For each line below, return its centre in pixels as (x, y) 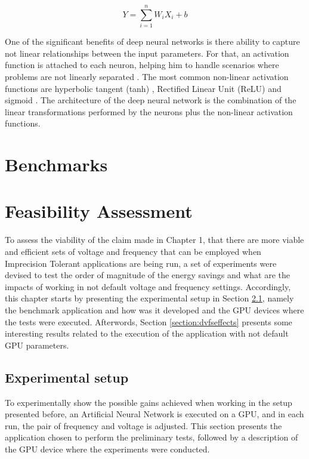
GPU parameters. (37, 345)
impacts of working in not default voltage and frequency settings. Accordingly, (148, 286)
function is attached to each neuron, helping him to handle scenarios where (142, 65)
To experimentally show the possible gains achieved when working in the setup (149, 402)
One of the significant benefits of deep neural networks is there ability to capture (152, 41)
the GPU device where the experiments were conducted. (107, 449)
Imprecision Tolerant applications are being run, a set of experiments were (141, 263)
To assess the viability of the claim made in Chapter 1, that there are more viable (154, 240)
